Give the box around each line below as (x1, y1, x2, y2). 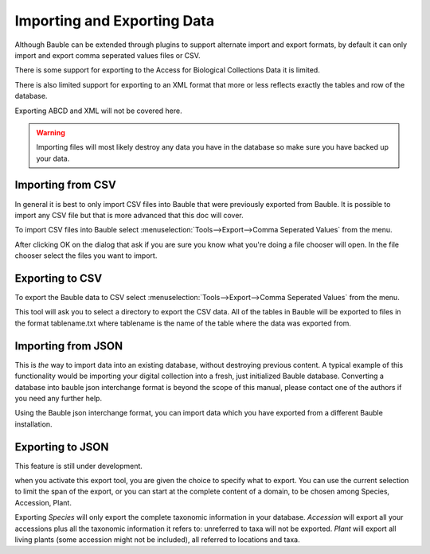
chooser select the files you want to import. (14, 251, 158, 260)
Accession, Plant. (14, 497, 72, 507)
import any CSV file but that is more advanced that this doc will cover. (14, 210, 244, 220)
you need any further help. (14, 393, 103, 403)
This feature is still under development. (14, 461, 143, 470)
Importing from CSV (14, 178, 117, 192)
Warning (36, 127, 65, 137)
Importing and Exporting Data (14, 12, 215, 29)
